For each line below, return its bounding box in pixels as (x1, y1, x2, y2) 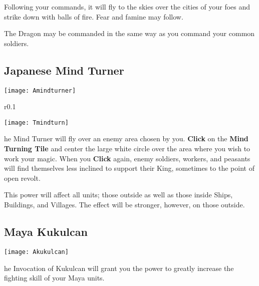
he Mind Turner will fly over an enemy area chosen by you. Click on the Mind (4, 133, 248, 144)
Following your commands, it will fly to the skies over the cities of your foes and (4, 2, 250, 12)
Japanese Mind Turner (4, 62, 124, 78)
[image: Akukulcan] (4, 248, 69, 255)
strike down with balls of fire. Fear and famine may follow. (4, 11, 183, 22)
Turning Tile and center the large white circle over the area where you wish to (4, 143, 250, 154)
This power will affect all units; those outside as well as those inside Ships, (4, 189, 233, 200)
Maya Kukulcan (4, 224, 88, 239)
